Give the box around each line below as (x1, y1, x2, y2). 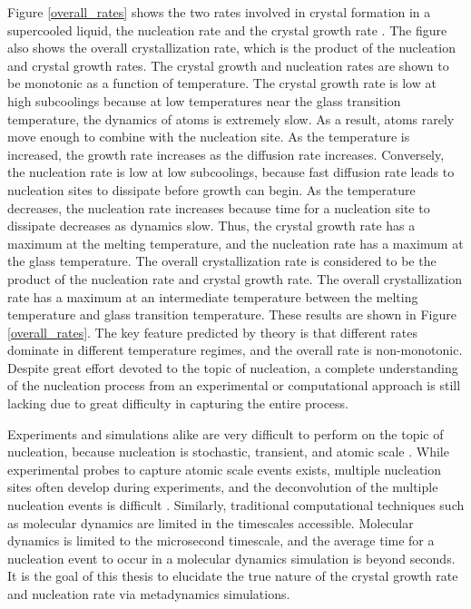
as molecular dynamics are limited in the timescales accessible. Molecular (7, 513, 414, 532)
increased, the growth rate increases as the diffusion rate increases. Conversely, (7, 144, 445, 163)
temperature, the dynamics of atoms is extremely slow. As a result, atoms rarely (7, 109, 455, 128)
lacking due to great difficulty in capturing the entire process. (7, 394, 348, 413)
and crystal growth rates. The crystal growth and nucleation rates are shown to (7, 55, 449, 74)
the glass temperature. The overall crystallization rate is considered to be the (7, 251, 437, 270)
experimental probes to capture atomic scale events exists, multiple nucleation (7, 459, 442, 478)
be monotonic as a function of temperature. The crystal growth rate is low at (7, 74, 437, 93)
